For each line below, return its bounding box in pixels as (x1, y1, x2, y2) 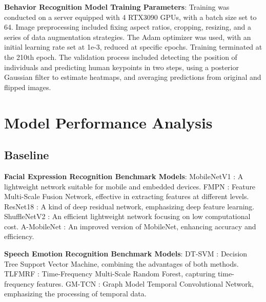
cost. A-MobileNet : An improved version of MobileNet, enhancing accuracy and (4, 221, 256, 231)
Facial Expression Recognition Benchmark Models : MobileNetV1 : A (4, 170, 243, 181)
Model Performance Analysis (4, 112, 213, 133)
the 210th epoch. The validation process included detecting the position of (4, 51, 237, 62)
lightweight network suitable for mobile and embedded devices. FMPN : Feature (4, 181, 256, 191)
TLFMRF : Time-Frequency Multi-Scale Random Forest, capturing (4, 268, 216, 279)
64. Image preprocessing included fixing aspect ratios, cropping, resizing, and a (4, 21, 252, 32)
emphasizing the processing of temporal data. (4, 288, 147, 299)
